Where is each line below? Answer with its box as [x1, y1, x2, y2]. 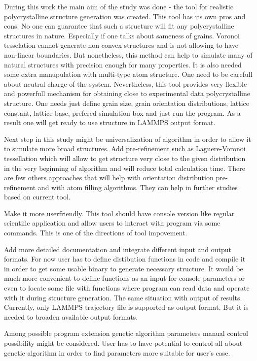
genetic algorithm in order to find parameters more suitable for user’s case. [4, 347, 230, 358]
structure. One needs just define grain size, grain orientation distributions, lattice [4, 98, 249, 108]
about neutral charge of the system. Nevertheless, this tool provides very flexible [4, 78, 247, 89]
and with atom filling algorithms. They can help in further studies [37, 182, 238, 192]
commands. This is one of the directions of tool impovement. [4, 228, 187, 238]
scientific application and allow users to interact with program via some [4, 218, 220, 228]
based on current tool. [4, 192, 71, 202]
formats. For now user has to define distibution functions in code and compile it [4, 254, 246, 264]
